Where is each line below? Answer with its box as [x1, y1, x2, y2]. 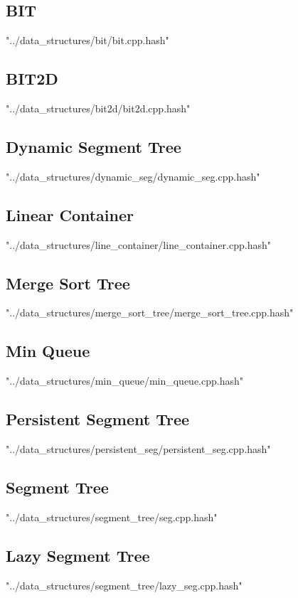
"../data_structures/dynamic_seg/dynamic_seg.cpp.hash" [6, 169, 260, 183]
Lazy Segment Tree [6, 544, 150, 566]
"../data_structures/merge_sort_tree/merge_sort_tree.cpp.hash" [6, 305, 294, 320]
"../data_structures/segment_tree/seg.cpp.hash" [6, 509, 218, 524]
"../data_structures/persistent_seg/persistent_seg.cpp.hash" [6, 441, 271, 456]
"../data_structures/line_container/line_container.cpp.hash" [6, 237, 271, 252]
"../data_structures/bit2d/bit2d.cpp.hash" [6, 101, 191, 115]
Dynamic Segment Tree [6, 135, 181, 157]
